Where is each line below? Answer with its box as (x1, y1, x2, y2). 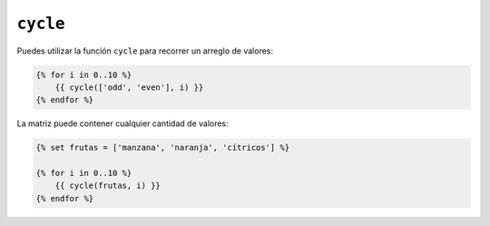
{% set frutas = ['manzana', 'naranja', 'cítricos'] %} (35, 142, 290, 153)
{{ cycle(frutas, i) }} (54, 181, 161, 191)
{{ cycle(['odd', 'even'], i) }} (54, 82, 204, 93)
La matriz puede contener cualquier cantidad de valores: (16, 118, 229, 129)
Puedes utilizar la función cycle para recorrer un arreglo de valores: (16, 45, 274, 56)
